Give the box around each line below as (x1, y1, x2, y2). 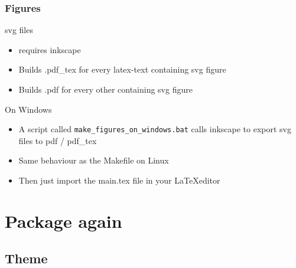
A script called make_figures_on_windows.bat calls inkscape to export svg (18, 123, 292, 135)
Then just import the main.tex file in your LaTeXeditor (18, 174, 220, 187)
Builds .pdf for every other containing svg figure (18, 83, 193, 95)
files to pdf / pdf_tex (18, 134, 97, 146)
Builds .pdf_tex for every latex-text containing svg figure (18, 63, 226, 76)
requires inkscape (18, 43, 81, 55)
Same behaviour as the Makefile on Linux (18, 154, 169, 166)
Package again (5, 208, 122, 233)
